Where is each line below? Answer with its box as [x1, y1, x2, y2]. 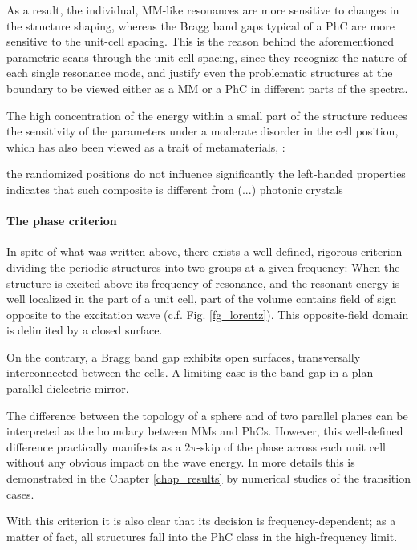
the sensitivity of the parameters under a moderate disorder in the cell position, [6, 123, 399, 140]
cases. [6, 485, 34, 502]
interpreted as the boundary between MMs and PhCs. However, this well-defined [6, 423, 403, 439]
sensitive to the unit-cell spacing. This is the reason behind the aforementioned [6, 33, 395, 50]
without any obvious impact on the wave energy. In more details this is [6, 454, 355, 471]
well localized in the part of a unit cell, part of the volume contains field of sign [6, 290, 397, 307]
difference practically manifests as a [6, 438, 181, 455]
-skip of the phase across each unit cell [196, 438, 386, 455]
